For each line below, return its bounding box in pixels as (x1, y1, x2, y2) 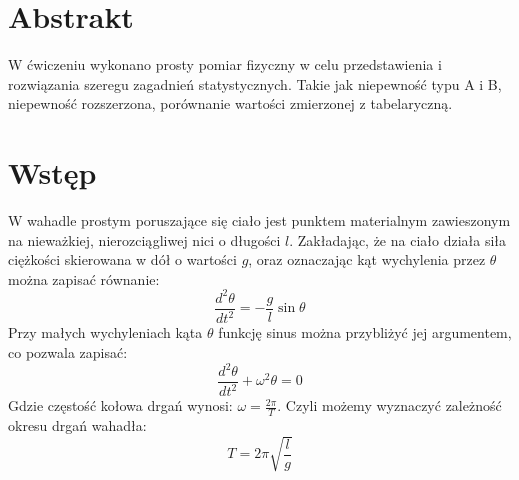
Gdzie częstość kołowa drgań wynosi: (8, 395, 233, 416)
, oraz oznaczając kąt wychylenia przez (248, 249, 486, 270)
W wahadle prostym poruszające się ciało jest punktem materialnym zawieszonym (8, 210, 511, 231)
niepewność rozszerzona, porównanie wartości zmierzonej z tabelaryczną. (8, 93, 453, 114)
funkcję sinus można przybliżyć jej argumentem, (218, 322, 512, 343)
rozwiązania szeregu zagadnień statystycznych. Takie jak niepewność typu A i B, (8, 73, 502, 94)
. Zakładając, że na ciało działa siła (289, 229, 507, 250)
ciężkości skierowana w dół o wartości (8, 249, 237, 270)
